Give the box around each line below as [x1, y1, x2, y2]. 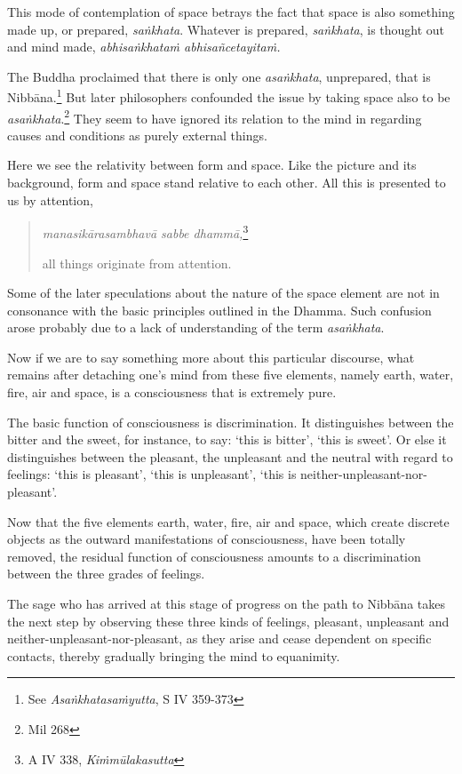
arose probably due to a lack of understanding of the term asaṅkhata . [7, 318, 385, 337]
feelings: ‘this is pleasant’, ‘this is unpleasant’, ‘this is [7, 465, 297, 483]
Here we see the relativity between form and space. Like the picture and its [7, 156, 417, 174]
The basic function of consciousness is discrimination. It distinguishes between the [7, 412, 454, 431]
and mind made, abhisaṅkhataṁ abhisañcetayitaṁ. [7, 37, 281, 56]
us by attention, [7, 190, 93, 209]
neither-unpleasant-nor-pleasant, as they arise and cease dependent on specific [7, 629, 432, 648]
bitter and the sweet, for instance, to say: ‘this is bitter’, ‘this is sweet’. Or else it [7, 430, 447, 449]
